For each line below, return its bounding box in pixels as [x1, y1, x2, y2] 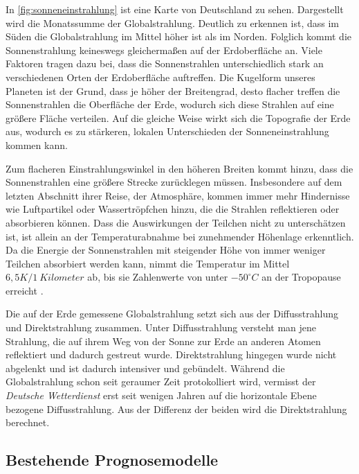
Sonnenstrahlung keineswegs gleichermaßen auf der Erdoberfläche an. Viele [6, 42, 322, 57]
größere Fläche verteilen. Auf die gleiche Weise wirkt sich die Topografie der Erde [6, 110, 351, 125]
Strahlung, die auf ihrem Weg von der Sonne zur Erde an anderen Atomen [6, 333, 321, 348]
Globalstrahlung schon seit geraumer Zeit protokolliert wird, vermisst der [6, 374, 316, 389]
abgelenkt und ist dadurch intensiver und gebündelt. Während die [6, 360, 285, 375]
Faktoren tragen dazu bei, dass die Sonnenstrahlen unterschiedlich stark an [6, 56, 324, 71]
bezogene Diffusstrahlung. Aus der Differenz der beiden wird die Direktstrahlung [6, 401, 347, 416]
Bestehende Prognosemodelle [6, 449, 219, 471]
